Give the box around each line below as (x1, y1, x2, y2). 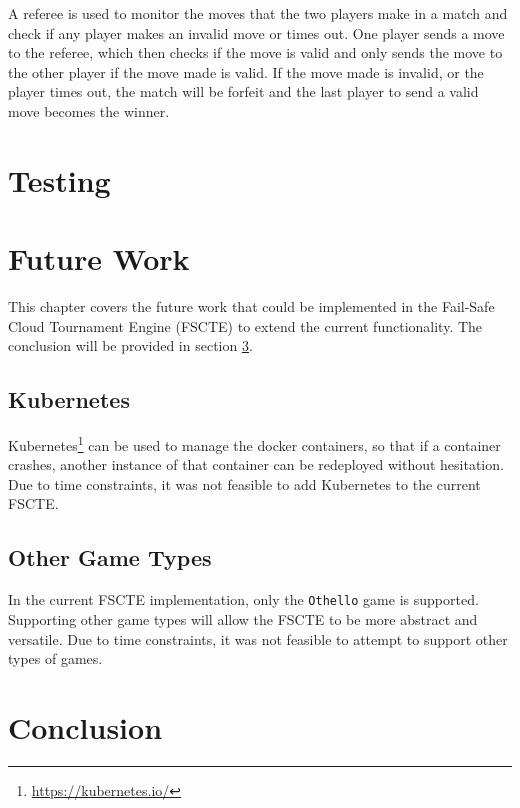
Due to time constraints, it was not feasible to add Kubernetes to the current (8, 473, 481, 494)
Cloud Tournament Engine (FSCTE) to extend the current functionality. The (8, 315, 483, 336)
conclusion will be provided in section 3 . (8, 335, 253, 356)
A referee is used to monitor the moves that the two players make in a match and (8, 3, 508, 23)
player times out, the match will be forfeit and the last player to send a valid (8, 81, 479, 102)
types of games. (8, 648, 103, 669)
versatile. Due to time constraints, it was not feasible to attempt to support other (8, 628, 508, 649)
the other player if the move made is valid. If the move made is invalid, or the (8, 61, 484, 82)
